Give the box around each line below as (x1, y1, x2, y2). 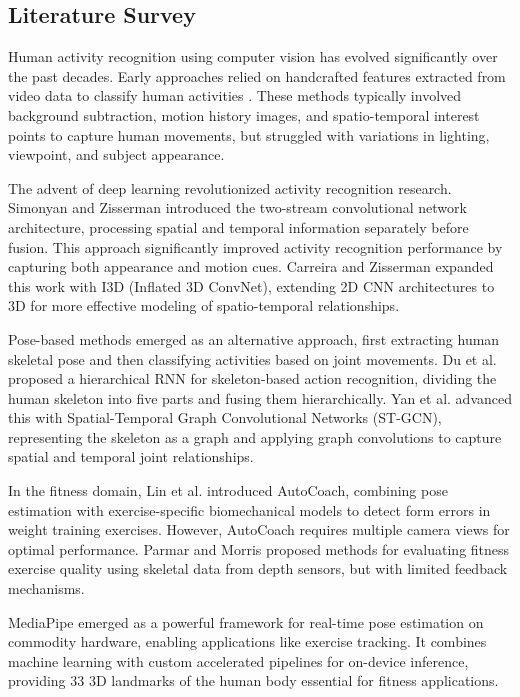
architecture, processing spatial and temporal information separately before (8, 216, 469, 237)
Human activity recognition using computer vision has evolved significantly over (8, 46, 498, 67)
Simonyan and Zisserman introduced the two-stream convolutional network (8, 197, 467, 218)
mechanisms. (8, 578, 85, 599)
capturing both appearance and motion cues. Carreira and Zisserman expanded (8, 256, 494, 277)
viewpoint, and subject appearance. (8, 144, 225, 165)
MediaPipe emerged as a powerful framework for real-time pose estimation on (8, 611, 484, 632)
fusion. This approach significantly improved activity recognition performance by (8, 236, 503, 257)
